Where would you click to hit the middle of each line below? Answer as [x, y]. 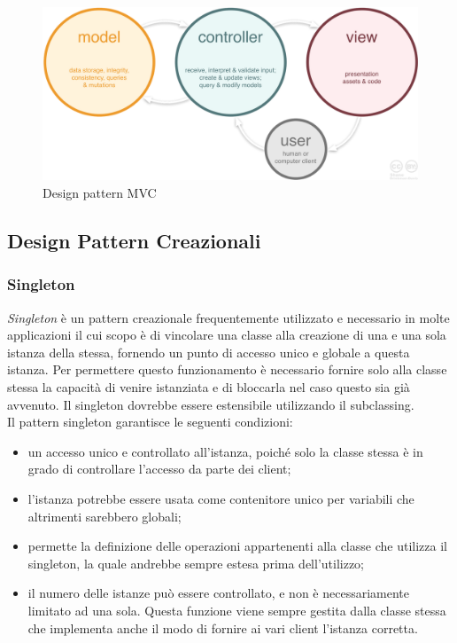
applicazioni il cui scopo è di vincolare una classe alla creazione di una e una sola [227, 335]
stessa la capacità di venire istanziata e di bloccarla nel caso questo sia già [209, 387]
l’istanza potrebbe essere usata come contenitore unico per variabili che [221, 498]
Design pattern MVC [100, 193]
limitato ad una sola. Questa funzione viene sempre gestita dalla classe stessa [237, 610]
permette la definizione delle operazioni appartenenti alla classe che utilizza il [237, 546]
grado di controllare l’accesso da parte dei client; [159, 469]
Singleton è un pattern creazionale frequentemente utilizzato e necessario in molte [228, 317]
